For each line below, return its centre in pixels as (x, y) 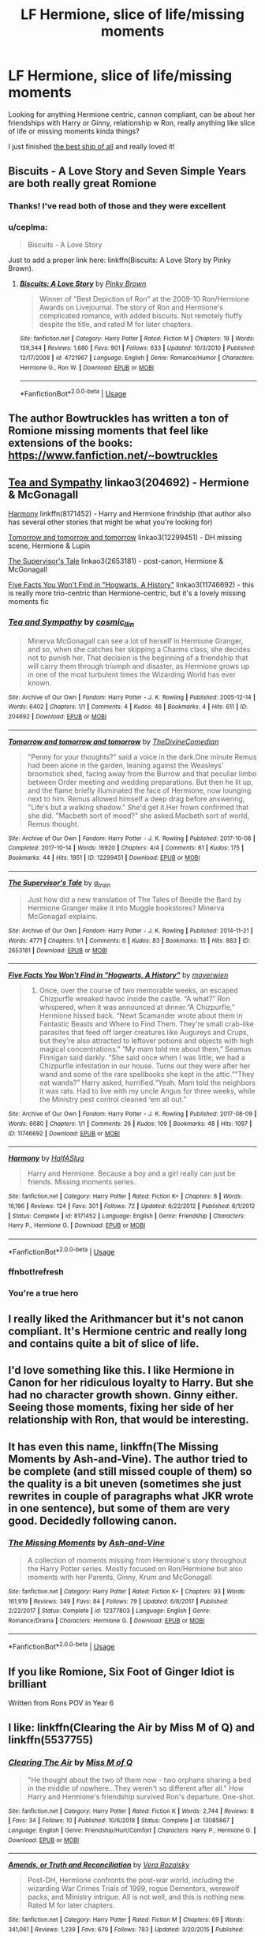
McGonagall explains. (62, 917)
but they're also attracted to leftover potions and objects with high (146, 1041)
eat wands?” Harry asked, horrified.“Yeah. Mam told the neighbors (147, 1082)
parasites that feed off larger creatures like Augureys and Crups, (144, 1033)
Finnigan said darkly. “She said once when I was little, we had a (142, 1058)
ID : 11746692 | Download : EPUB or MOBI (64, 1133)
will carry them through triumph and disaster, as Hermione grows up (138, 666)
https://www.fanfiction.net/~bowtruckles (113, 456)
